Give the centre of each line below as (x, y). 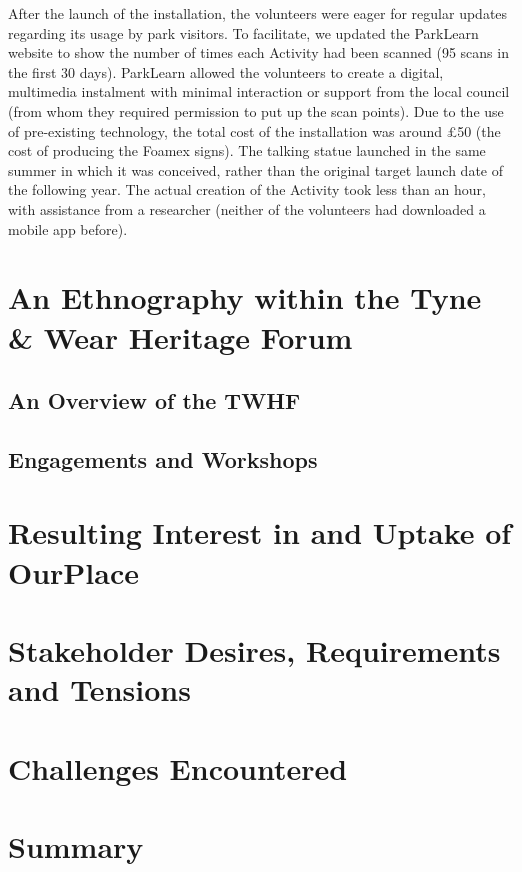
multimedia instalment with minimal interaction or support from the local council (259, 91)
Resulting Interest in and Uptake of (260, 532)
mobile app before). (68, 228)
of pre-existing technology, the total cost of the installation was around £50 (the (254, 130)
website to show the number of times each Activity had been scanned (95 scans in (258, 52)
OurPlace (74, 571)
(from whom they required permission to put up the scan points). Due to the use (256, 110)
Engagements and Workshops (163, 458)
